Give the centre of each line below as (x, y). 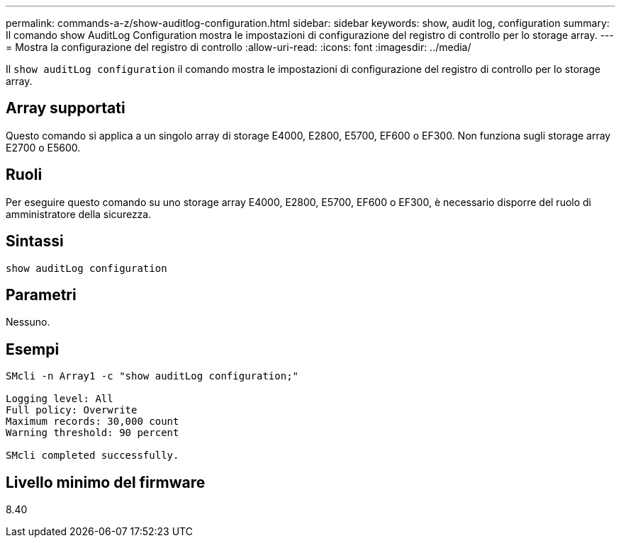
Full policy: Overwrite (72, 410)
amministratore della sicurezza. (79, 214)
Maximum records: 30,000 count (93, 422)
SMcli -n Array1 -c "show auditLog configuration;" (152, 376)
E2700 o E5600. (43, 147)
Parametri (41, 295)
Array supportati (66, 108)
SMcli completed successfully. (93, 456)
